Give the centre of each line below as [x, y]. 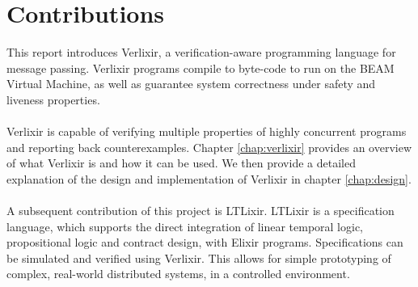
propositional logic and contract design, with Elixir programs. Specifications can [205, 242]
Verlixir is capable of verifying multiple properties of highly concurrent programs [207, 131]
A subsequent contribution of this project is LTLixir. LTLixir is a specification [201, 211]
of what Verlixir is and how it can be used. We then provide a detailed [181, 163]
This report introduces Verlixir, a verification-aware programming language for [201, 52]
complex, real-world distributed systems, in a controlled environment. [178, 274]
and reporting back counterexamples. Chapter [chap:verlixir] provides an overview [209, 147]
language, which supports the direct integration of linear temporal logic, [185, 226]
